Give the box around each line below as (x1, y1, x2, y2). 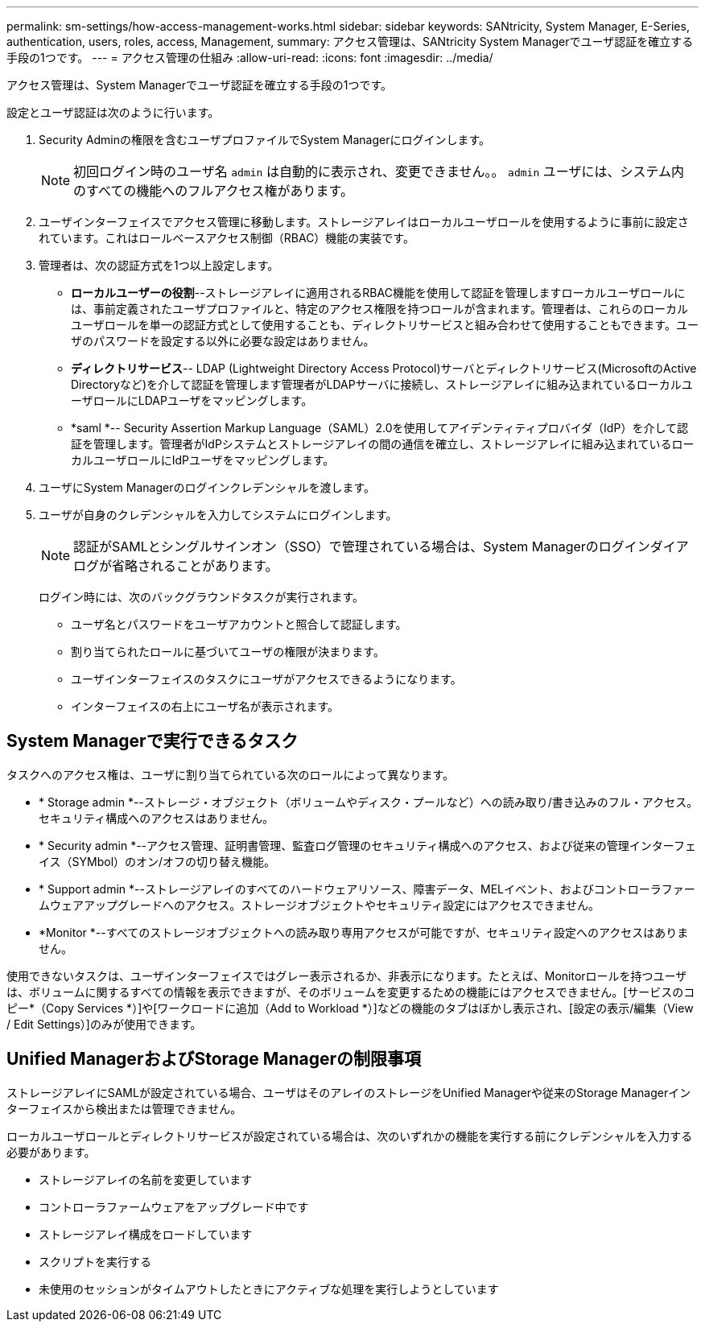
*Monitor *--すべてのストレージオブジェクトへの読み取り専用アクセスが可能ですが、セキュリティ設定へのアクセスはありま (39, 925, 689, 939)
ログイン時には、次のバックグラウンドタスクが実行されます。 (39, 590, 365, 604)
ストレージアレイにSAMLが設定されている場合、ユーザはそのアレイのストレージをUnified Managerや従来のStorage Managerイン (6, 1085, 691, 1099)
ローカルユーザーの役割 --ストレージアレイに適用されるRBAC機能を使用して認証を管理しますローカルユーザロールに (71, 286, 686, 299)
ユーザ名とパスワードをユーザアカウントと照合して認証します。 (71, 617, 407, 631)
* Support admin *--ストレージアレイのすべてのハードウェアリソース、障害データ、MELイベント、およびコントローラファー (39, 881, 695, 896)
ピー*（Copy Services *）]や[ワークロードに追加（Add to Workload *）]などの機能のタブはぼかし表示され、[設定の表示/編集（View (6, 1000, 694, 1015)
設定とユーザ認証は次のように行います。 (6, 105, 220, 119)
